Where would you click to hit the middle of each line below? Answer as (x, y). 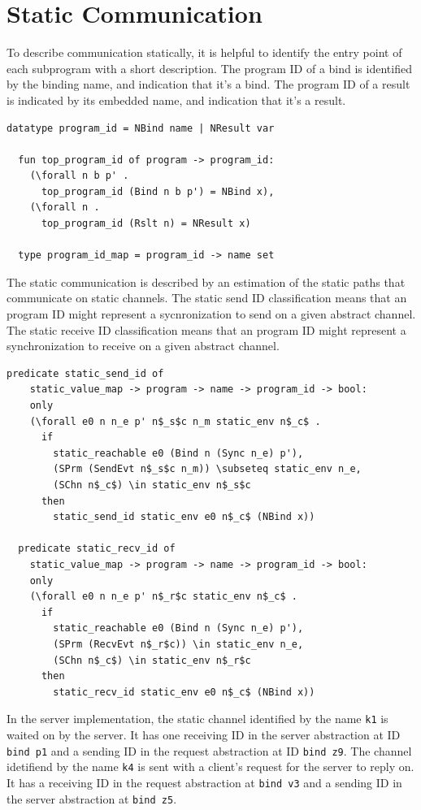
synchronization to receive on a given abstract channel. (143, 346)
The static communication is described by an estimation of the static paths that (206, 282)
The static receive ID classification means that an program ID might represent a (206, 329)
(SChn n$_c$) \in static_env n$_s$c (152, 485)
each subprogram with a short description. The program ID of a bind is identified (209, 68)
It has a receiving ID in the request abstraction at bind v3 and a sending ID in (204, 782)
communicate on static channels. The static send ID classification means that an (207, 298)
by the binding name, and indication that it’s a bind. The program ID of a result (208, 84)
